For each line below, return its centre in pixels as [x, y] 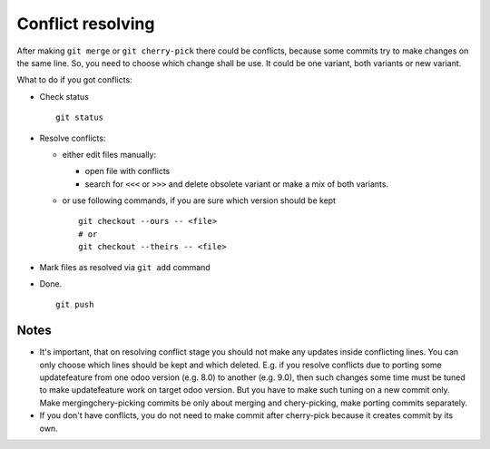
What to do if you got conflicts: [74, 80]
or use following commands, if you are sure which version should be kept [199, 200]
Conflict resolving [86, 24]
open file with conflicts [127, 171]
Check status [64, 96]
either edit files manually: [109, 154]
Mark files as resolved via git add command [125, 267]
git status [80, 117]
